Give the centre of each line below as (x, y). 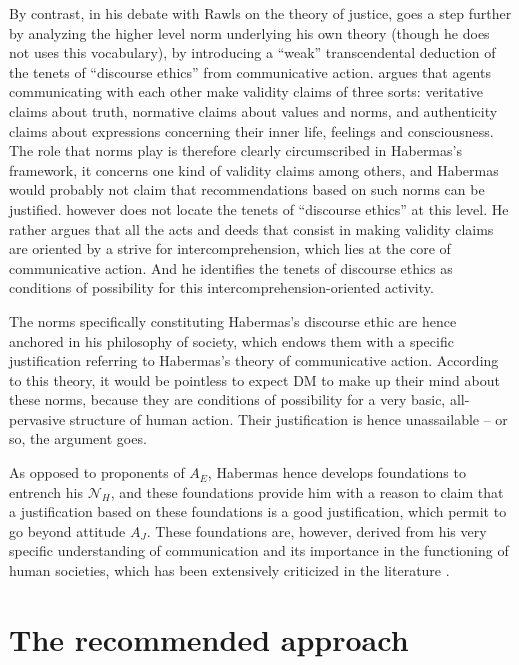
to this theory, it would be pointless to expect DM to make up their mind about (254, 379)
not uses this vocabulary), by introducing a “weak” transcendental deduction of (252, 52)
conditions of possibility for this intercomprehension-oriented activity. (221, 287)
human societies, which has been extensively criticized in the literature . (229, 570)
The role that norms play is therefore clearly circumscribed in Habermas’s (235, 150)
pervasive (37, 418)
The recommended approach (209, 638)
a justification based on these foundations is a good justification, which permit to (258, 511)
